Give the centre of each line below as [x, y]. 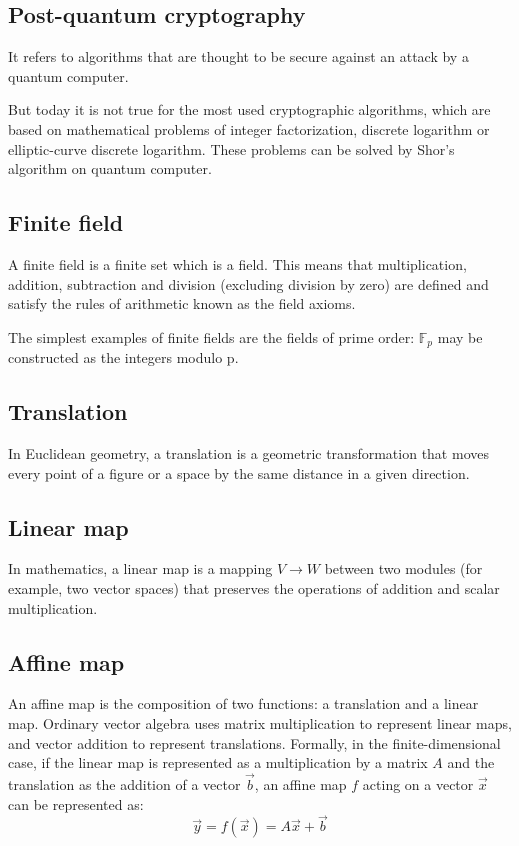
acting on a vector [418, 783]
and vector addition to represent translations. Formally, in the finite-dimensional [254, 742]
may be [460, 336]
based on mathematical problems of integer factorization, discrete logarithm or [249, 128]
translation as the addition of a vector [124, 783]
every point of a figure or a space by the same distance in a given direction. [239, 472]
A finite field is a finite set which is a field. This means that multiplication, [237, 263]
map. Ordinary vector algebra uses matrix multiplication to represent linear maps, [260, 722]
